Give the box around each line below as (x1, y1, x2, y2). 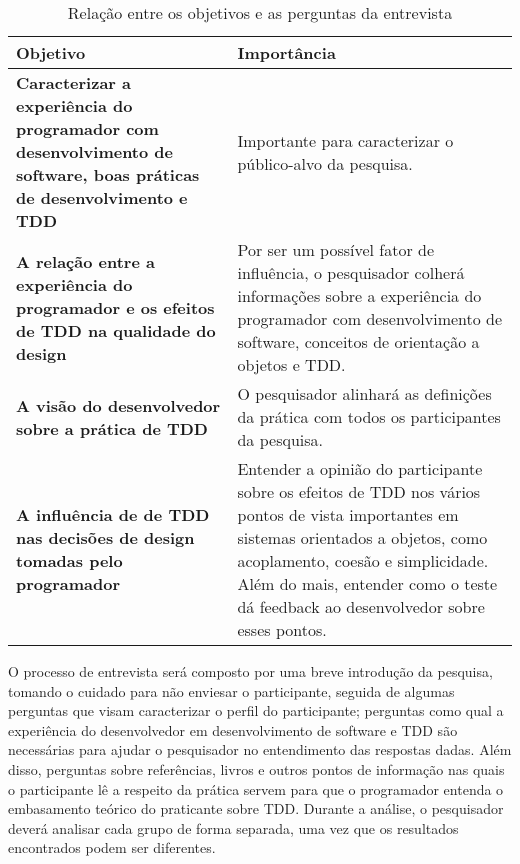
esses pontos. (237, 618, 327, 641)
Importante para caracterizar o (237, 128, 454, 152)
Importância (237, 41, 336, 64)
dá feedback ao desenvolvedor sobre (237, 595, 485, 618)
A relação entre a (16, 249, 155, 273)
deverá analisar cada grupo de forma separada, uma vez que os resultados (8, 817, 459, 838)
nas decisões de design (16, 526, 195, 549)
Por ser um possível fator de (237, 238, 435, 261)
